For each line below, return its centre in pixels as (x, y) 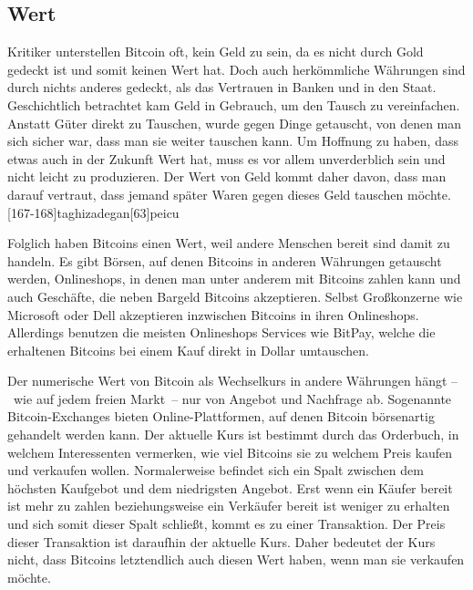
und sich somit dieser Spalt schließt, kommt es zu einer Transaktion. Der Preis (226, 524)
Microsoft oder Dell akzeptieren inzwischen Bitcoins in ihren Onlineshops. (213, 314)
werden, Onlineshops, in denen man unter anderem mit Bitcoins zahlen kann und (234, 279)
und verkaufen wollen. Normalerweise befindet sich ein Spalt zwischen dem (216, 470)
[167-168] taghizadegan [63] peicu (93, 212)
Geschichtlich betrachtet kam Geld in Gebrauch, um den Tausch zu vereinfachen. (234, 104)
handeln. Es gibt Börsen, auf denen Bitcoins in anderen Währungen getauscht (225, 260)
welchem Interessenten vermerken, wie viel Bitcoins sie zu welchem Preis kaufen (230, 452)
